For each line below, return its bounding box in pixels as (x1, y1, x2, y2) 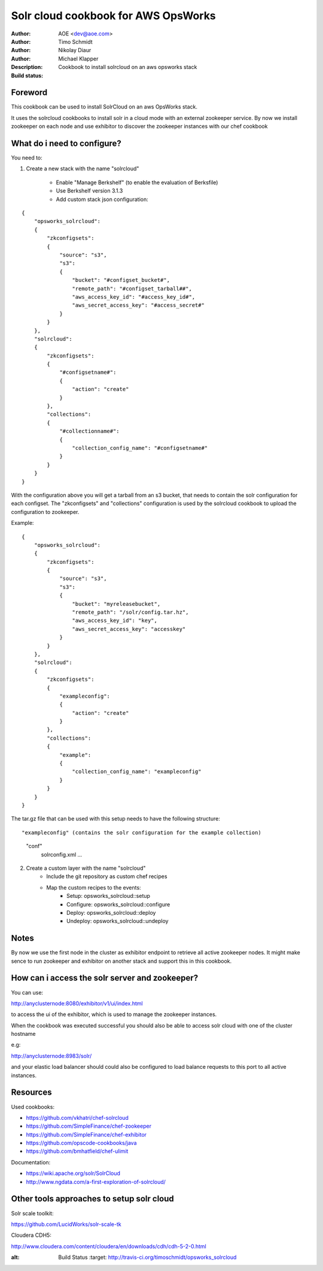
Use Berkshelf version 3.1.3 (56, 187, 123, 194)
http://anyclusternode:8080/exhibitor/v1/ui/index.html (11, 999, 143, 1007)
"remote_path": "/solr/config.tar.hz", (72, 609, 189, 616)
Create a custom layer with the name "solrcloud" (26, 864, 146, 872)
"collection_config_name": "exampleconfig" (72, 768, 202, 775)
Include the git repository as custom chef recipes (46, 873, 167, 880)
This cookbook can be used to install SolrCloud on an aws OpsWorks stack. (11, 103, 197, 110)
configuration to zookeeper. (11, 508, 80, 515)
